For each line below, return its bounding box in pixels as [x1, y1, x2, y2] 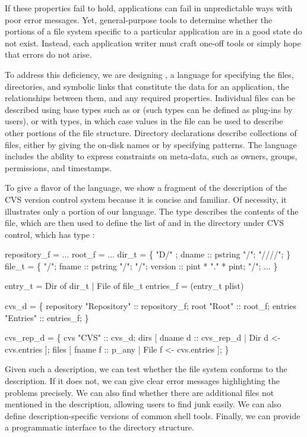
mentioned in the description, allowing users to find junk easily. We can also [5, 398, 281, 410]
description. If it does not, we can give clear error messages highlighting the [5, 375, 280, 387]
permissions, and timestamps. [5, 161, 112, 174]
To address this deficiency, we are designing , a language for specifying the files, [5, 68, 294, 80]
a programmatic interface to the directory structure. [5, 421, 194, 433]
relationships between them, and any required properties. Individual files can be [5, 92, 295, 104]
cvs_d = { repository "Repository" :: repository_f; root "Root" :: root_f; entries [5, 300, 297, 312]
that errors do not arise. [5, 48, 92, 61]
